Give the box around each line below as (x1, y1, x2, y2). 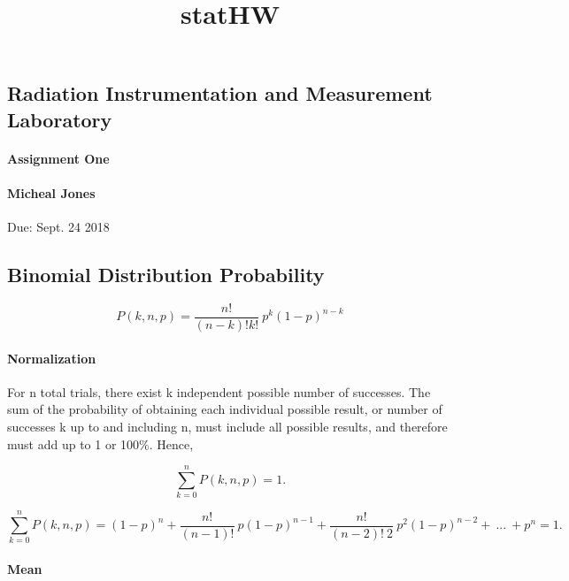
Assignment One (7, 149, 110, 167)
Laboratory (7, 105, 112, 133)
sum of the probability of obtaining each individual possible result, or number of (7, 400, 442, 418)
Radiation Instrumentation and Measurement (7, 80, 433, 107)
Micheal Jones (7, 183, 96, 202)
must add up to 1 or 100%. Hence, (7, 434, 194, 453)
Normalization (7, 348, 96, 367)
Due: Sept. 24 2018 (7, 218, 110, 236)
